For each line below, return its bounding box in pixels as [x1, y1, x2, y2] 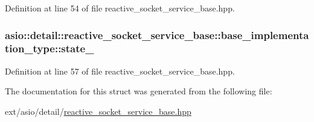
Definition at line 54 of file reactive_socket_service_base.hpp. [5, 2, 235, 14]
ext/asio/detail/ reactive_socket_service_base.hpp [5, 105, 191, 117]
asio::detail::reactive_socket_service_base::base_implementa [5, 27, 309, 42]
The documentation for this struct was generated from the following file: [5, 85, 272, 97]
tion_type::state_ [5, 41, 94, 56]
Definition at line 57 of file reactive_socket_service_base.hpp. [5, 64, 235, 77]
